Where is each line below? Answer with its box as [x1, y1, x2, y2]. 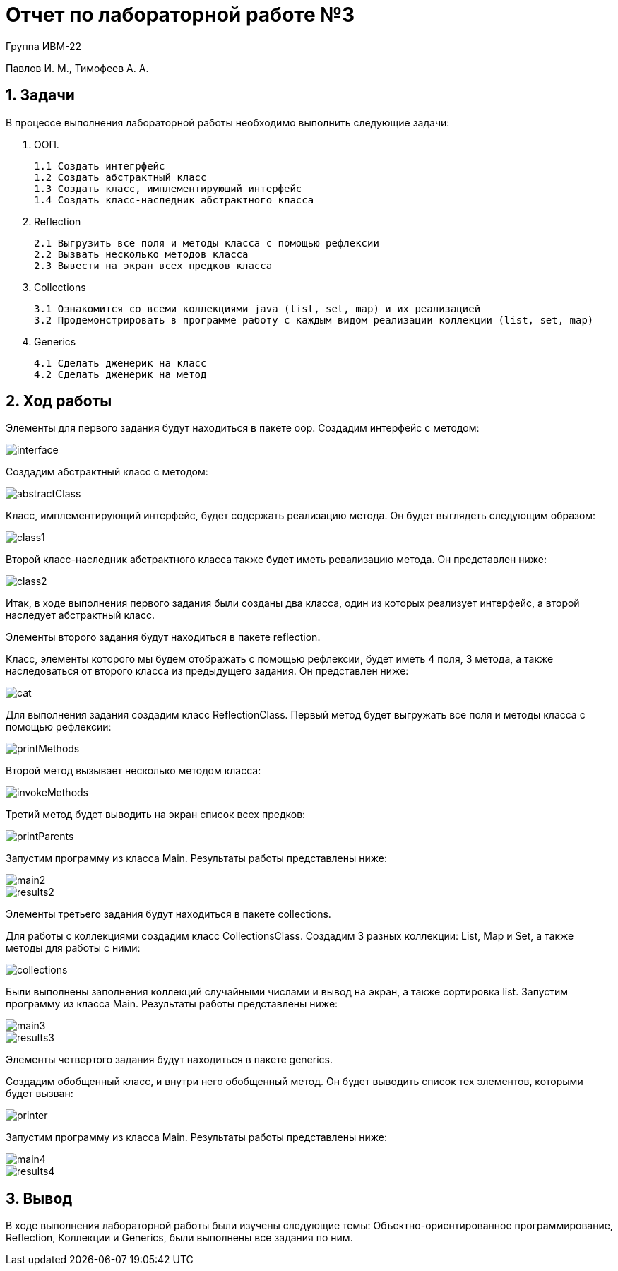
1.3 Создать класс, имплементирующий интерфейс [34, 182, 302, 194]
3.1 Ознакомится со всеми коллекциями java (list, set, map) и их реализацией [34, 302, 481, 314]
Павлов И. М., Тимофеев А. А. [6, 61, 149, 74]
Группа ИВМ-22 [6, 40, 82, 52]
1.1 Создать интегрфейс [34, 160, 165, 172]
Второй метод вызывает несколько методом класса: [6, 764, 261, 777]
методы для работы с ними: [6, 942, 141, 954]
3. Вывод [6, 1189, 73, 1207]
